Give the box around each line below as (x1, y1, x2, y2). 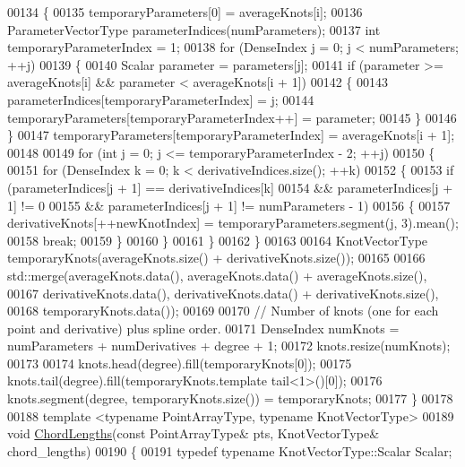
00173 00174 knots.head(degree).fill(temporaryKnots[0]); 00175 (7, 353, 352, 372)
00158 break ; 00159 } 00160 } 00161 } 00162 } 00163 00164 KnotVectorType (7, 230, 428, 249)
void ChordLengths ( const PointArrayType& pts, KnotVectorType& (7, 424, 380, 443)
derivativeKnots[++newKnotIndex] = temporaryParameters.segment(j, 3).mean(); (7, 213, 459, 232)
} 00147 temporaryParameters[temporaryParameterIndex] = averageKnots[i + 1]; (7, 125, 455, 144)
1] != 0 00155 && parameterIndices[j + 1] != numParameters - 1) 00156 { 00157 (7, 195, 451, 214)
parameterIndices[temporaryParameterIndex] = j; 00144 (7, 90, 314, 108)
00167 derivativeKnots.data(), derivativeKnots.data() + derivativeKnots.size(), (7, 283, 439, 302)
